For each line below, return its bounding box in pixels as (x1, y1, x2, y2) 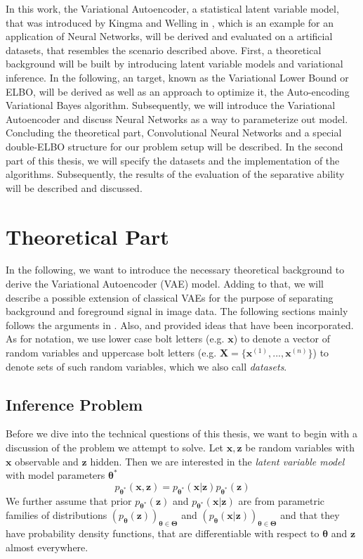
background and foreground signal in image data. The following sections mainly (6, 304, 348, 319)
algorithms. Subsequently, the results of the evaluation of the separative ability (6, 167, 345, 181)
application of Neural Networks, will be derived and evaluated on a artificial (6, 29, 333, 44)
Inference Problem (6, 393, 143, 415)
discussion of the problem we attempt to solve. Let (6, 439, 224, 454)
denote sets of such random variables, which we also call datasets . (6, 359, 287, 373)
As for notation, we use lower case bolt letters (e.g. (6, 331, 225, 346)
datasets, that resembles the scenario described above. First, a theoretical (6, 42, 322, 57)
